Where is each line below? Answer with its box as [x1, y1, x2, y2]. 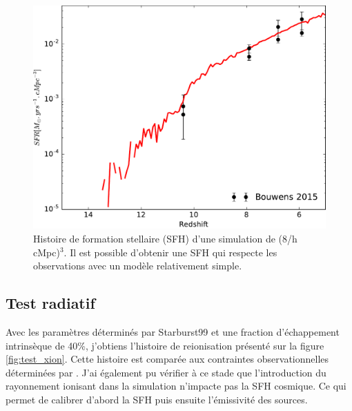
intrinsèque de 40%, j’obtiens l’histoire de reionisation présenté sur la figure [6, 338, 324, 352]
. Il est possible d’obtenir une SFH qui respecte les [63, 245, 277, 259]
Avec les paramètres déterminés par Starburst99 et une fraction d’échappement [6, 324, 340, 338]
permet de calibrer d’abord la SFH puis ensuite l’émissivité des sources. [6, 392, 308, 406]
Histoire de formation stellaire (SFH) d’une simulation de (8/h [33, 231, 297, 245]
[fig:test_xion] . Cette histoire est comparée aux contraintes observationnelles [6, 352, 329, 366]
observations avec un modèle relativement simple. [33, 258, 242, 273]
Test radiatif [6, 292, 95, 314]
